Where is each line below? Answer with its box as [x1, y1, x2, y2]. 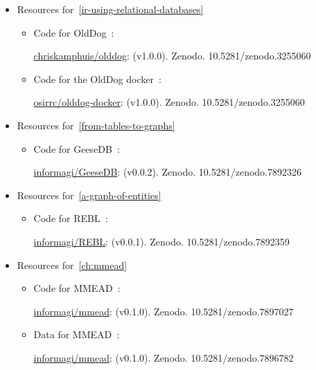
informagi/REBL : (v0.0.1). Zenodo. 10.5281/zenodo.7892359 [33, 234, 290, 248]
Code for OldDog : [33, 25, 114, 39]
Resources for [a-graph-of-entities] [17, 187, 161, 202]
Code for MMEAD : [33, 281, 121, 295]
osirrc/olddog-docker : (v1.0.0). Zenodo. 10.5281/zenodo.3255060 [33, 95, 305, 109]
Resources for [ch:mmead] [17, 257, 128, 272]
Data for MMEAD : [33, 327, 120, 342]
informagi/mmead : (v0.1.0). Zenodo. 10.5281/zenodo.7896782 [33, 350, 294, 364]
